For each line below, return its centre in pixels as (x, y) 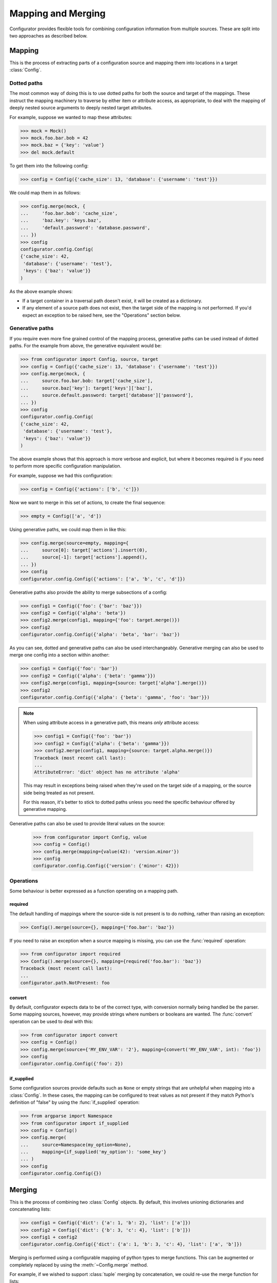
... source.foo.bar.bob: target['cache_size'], (87, 381)
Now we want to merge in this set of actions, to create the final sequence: (87, 502)
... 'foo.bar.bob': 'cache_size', (69, 213)
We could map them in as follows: (45, 192)
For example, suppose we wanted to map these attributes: (71, 117)
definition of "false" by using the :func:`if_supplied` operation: (75, 1102)
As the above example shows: (41, 291)
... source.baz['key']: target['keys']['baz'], (87, 388)
